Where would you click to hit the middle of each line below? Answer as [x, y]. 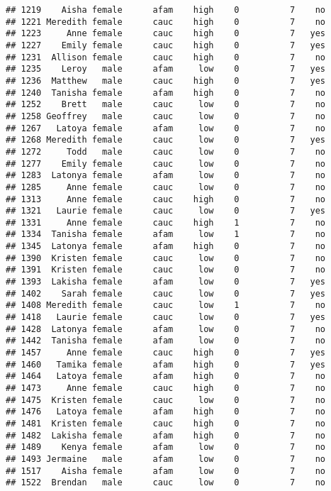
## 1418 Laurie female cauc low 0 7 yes [166, 318]
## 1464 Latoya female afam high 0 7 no [166, 376]
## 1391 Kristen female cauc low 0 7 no [166, 270]
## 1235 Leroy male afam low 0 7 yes [166, 69]
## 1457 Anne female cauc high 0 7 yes [166, 353]
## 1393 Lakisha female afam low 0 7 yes [166, 282]
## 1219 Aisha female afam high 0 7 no [166, 10]
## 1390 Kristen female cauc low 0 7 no [166, 258]
